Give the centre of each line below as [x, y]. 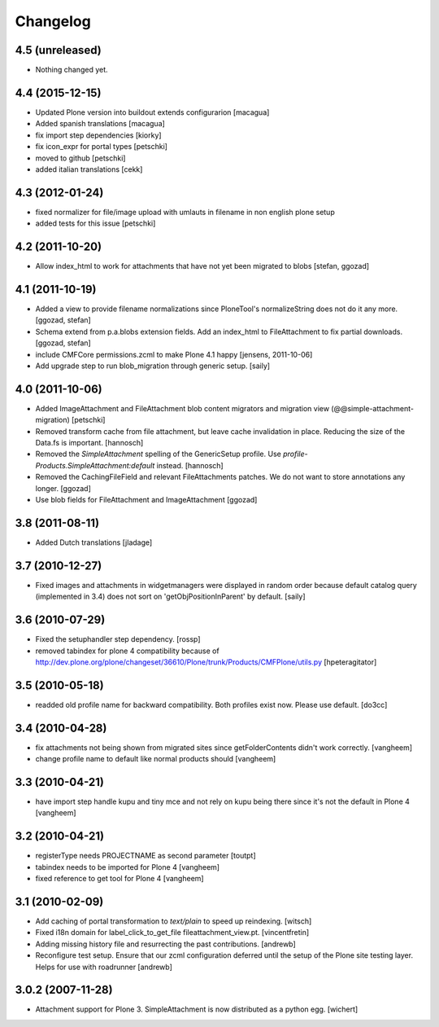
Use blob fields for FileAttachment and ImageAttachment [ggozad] [146, 500]
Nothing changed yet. [72, 70]
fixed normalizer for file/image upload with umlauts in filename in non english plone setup [185, 212]
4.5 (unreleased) [58, 50]
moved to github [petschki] [80, 158]
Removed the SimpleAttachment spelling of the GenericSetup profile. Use [159, 454]
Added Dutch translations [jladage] [94, 542]
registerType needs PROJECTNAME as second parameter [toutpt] [146, 856]
